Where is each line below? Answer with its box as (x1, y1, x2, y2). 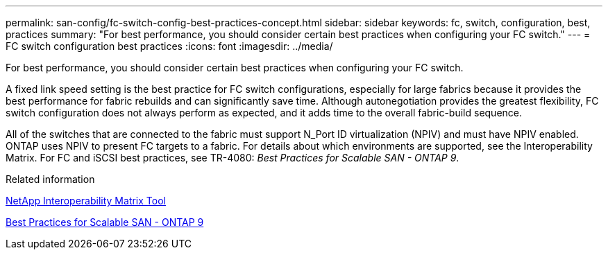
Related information (6, 173, 95, 185)
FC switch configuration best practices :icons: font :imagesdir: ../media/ (6, 40, 333, 52)
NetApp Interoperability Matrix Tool (6, 195, 166, 206)
